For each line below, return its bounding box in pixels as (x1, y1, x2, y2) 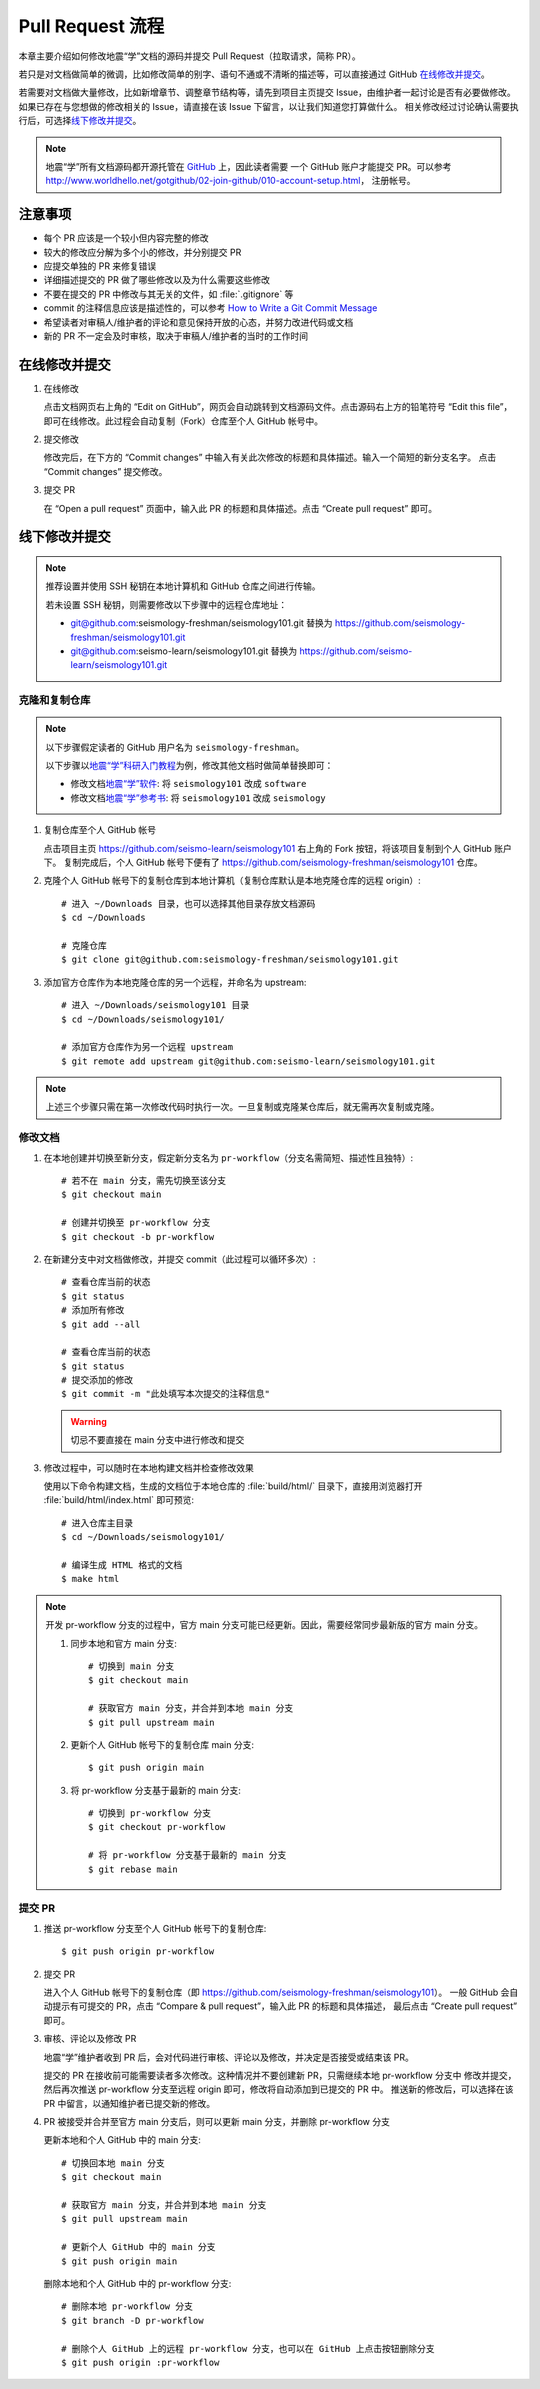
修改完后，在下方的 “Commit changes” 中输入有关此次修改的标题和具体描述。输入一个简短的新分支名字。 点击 (43, 451, 497, 464)
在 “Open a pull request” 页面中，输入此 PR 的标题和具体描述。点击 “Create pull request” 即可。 (43, 502, 438, 514)
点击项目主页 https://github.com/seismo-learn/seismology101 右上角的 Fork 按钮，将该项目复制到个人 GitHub (43, 842, 492, 854)
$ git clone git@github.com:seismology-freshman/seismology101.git (61, 954, 399, 965)
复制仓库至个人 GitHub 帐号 (43, 824, 157, 836)
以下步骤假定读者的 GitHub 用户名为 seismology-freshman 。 (45, 741, 305, 753)
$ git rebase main (88, 1863, 179, 1875)
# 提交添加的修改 (61, 1375, 134, 1386)
